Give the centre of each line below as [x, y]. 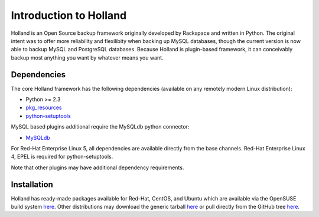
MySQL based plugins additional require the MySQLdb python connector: [100, 127]
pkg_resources [44, 108]
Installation [32, 184]
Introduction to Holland [69, 15]
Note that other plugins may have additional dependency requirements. [97, 167]
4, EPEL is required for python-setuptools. [62, 157]
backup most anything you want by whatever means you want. [87, 57]
